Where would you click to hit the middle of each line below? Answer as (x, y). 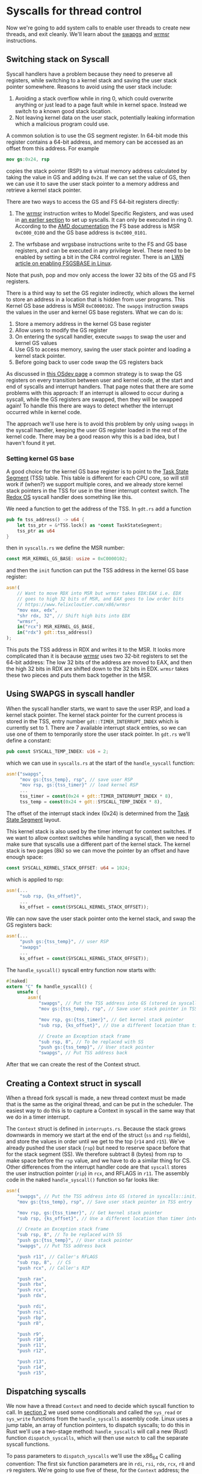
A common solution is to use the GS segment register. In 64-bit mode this (97, 135)
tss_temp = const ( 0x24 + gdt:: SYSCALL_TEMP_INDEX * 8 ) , (91, 802)
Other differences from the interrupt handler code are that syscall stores (96, 1167)
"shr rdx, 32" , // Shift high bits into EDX (74, 616)
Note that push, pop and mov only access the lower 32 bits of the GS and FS (101, 275)
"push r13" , (32, 1362)
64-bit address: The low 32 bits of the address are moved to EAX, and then (99, 662)
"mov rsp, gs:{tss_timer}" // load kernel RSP (79, 785)
